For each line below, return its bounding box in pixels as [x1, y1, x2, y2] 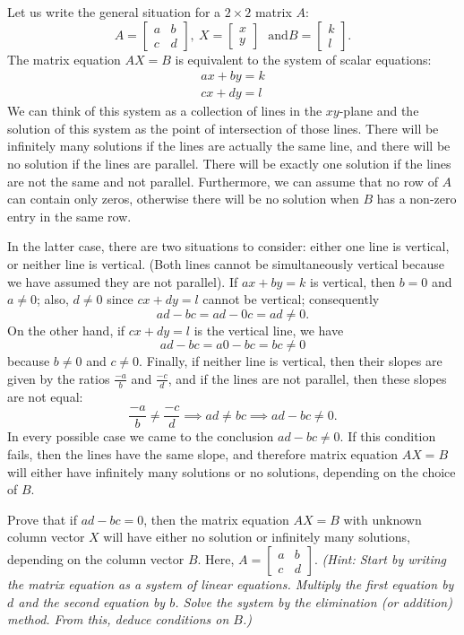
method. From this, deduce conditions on [7, 610, 229, 629]
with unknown [343, 509, 422, 528]
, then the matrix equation [143, 509, 289, 528]
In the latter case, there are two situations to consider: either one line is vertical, [7, 237, 450, 256]
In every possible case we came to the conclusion [7, 427, 274, 446]
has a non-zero [376, 189, 457, 208]
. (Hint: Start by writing [314, 550, 447, 569]
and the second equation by [18, 592, 166, 611]
